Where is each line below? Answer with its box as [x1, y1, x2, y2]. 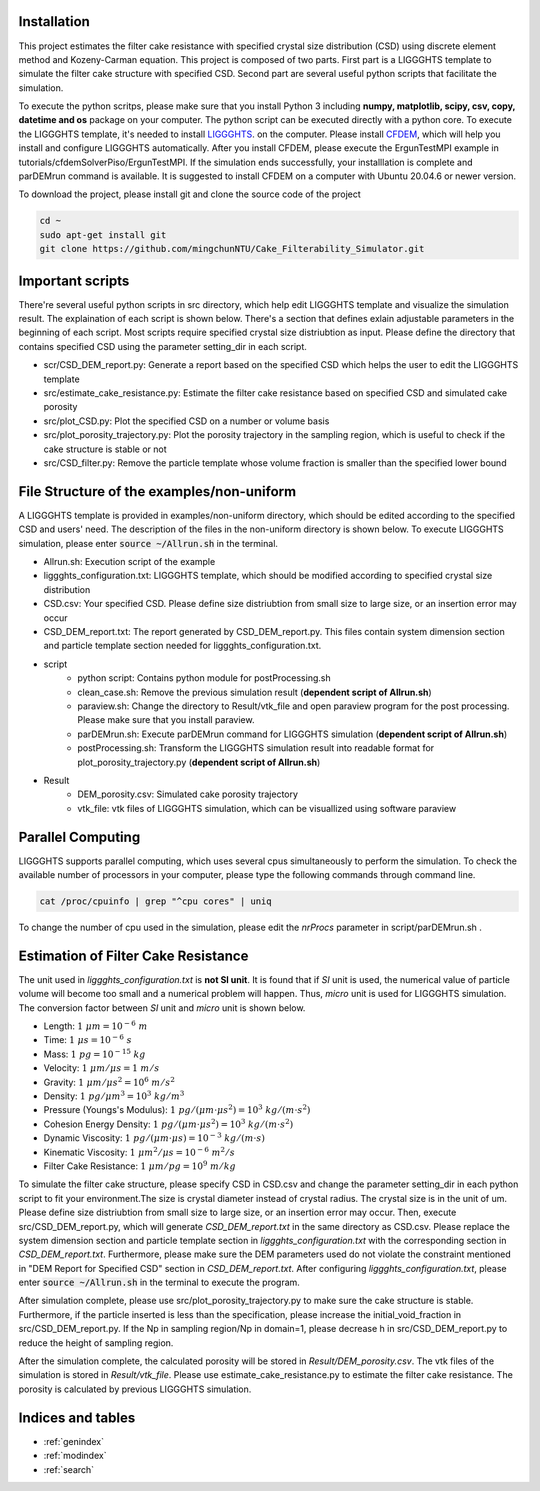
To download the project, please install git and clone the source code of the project [18, 188, 362, 200]
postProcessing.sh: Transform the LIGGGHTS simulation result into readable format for [77, 742, 435, 754]
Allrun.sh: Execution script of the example [43, 556, 216, 568]
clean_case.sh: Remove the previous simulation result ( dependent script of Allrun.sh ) [77, 686, 432, 698]
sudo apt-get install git [39, 229, 167, 240]
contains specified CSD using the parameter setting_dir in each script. [18, 340, 307, 352]
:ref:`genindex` [43, 1435, 105, 1447]
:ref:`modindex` [43, 1450, 107, 1462]
